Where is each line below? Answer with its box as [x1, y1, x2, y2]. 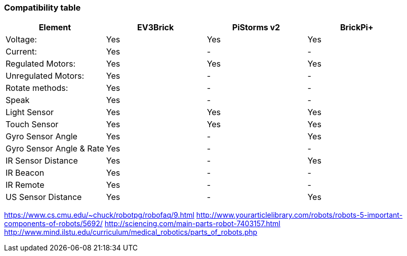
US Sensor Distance [6, 192, 82, 202]
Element [38, 22, 71, 33]
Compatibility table [4, 3, 81, 13]
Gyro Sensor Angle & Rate [6, 143, 104, 154]
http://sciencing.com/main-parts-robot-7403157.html [104, 219, 280, 228]
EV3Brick [137, 22, 174, 33]
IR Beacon [6, 168, 45, 178]
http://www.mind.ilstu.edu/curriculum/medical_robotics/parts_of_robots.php [4, 228, 258, 237]
